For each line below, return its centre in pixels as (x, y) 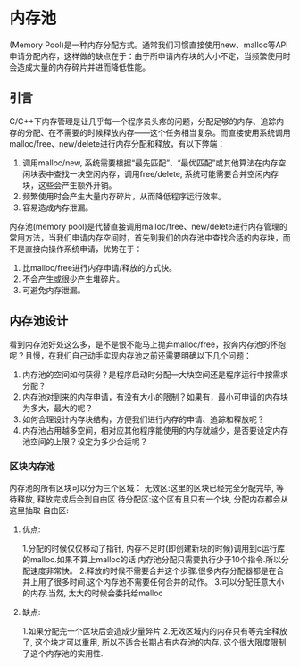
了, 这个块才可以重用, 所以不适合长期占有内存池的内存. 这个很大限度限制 (154, 642)
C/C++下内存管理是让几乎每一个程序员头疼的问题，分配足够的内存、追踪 (143, 121)
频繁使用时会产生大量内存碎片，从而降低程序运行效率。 (124, 196)
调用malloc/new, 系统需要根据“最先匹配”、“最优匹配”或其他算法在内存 (150, 163)
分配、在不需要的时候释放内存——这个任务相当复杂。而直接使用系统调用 (158, 132)
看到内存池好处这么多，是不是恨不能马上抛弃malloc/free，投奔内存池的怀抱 (147, 344)
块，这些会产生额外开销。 (69, 185)
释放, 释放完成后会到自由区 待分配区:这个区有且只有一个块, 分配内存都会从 (152, 499)
